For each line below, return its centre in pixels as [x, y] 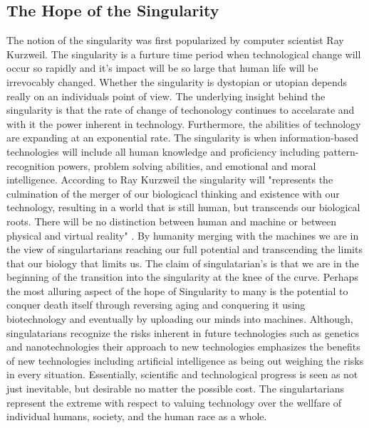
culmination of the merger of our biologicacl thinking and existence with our [173, 193]
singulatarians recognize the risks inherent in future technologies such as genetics [183, 332]
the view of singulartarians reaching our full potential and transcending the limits [184, 249]
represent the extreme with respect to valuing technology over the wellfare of [174, 402]
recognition [31, 165]
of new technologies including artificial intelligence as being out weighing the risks [185, 360]
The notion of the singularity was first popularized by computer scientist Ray [175, 40]
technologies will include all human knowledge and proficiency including [163, 151]
